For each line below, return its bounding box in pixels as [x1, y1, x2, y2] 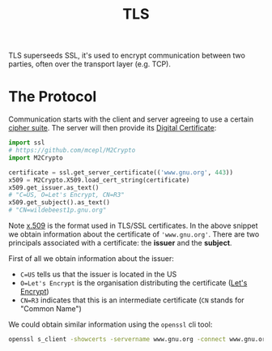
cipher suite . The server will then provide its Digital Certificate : [8, 123, 217, 133]
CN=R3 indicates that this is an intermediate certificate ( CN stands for [19, 295, 244, 305]
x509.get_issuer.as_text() [8, 183, 100, 191]
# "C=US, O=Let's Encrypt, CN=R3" [8, 191, 125, 199]
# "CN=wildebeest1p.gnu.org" [8, 206, 107, 215]
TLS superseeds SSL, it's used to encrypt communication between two [8, 50, 245, 61]
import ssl [8, 139, 45, 147]
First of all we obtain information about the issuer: [8, 254, 174, 263]
